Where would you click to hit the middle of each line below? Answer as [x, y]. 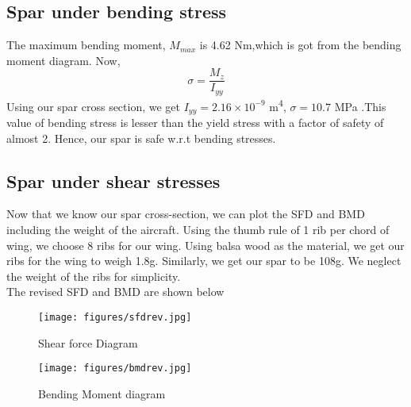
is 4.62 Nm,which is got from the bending [300, 45]
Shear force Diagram [88, 342]
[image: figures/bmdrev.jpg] [115, 369]
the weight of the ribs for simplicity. [94, 276]
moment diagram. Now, [63, 60]
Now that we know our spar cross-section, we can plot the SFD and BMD [186, 214]
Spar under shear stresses [113, 180]
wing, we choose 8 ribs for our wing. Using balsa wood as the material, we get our [205, 245]
